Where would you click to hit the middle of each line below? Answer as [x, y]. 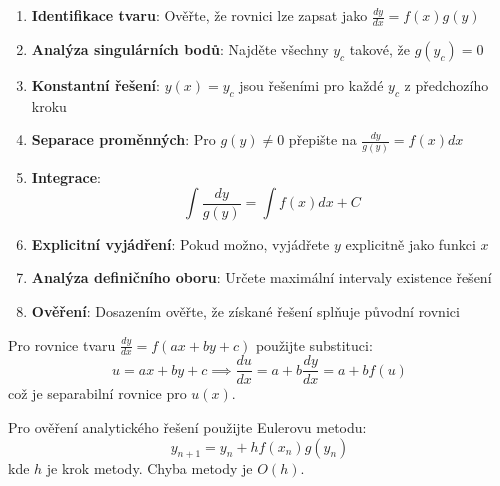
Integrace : [66, 176]
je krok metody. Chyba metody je [149, 468]
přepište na [322, 139]
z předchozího [446, 84]
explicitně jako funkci [410, 243]
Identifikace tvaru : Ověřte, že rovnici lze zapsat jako [199, 15]
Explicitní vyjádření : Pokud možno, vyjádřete [180, 243]
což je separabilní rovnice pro [97, 393]
